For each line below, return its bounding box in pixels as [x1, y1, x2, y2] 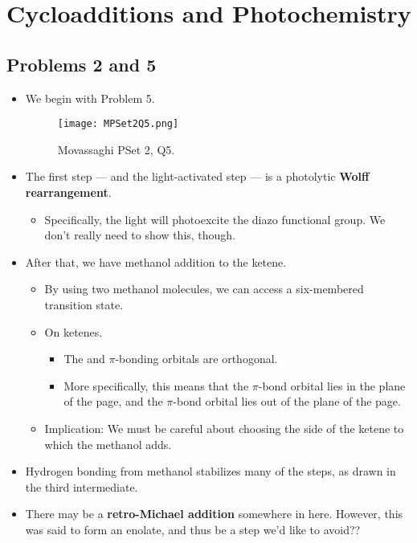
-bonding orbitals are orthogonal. [115, 350, 278, 367]
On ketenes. [44, 323, 103, 340]
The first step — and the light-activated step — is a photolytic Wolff [25, 168, 370, 185]
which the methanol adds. [44, 435, 172, 452]
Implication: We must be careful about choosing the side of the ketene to [44, 419, 404, 436]
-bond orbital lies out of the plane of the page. [173, 393, 401, 410]
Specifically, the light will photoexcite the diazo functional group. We [44, 210, 386, 227]
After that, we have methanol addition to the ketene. [25, 253, 287, 270]
